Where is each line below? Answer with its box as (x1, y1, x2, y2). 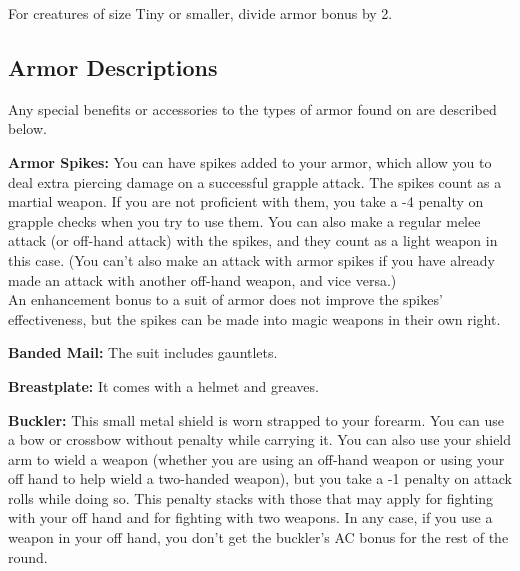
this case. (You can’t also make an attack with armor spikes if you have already (8, 249, 495, 270)
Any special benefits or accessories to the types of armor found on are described (8, 98, 497, 119)
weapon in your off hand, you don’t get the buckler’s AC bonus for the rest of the (8, 527, 509, 548)
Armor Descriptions (8, 51, 218, 82)
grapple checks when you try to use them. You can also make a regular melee (8, 210, 481, 231)
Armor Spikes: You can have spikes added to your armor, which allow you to (8, 151, 492, 172)
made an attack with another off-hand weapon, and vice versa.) (8, 269, 397, 290)
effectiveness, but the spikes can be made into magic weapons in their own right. (8, 308, 501, 329)
